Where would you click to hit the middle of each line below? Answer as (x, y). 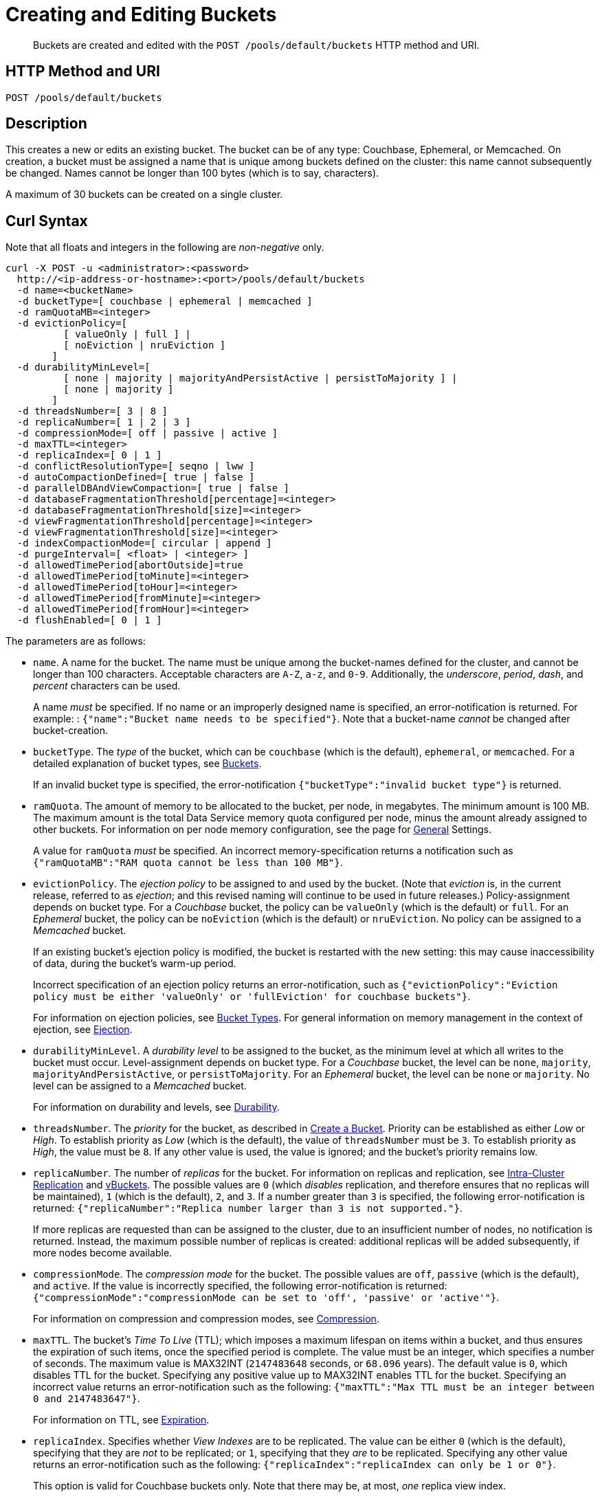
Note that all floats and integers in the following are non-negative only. (165, 247)
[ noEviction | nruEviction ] (145, 345)
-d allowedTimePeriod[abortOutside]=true (130, 565)
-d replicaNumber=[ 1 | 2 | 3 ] (104, 422)
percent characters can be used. (107, 686)
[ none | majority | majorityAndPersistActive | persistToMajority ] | (260, 378)
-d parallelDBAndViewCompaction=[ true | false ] (153, 488)
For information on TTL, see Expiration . (121, 1420)
